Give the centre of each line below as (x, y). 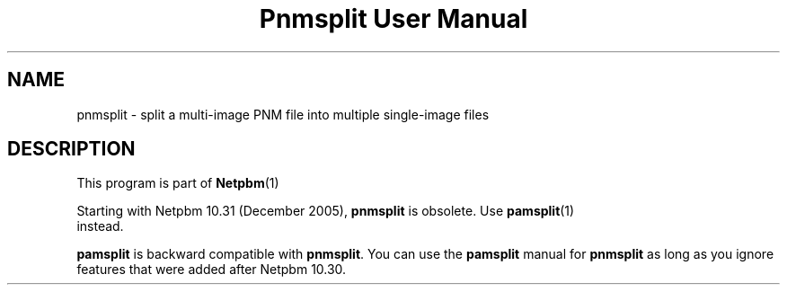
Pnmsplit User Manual (393, 19)
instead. (100, 226)
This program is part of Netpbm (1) (178, 183)
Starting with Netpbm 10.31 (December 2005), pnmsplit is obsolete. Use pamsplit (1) (326, 211)
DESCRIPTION (71, 149)
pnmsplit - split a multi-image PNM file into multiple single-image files (283, 114)
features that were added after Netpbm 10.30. (212, 270)
